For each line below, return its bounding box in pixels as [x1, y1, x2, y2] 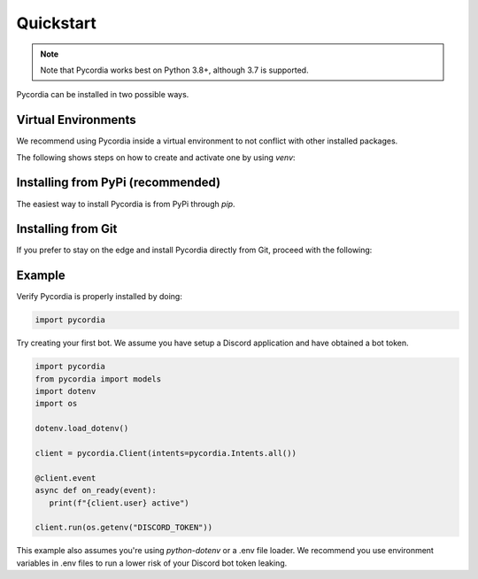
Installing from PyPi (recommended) [16, 175, 221, 190]
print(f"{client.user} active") [49, 498, 189, 508]
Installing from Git [16, 221, 118, 236]
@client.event [35, 473, 96, 482]
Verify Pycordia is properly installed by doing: [16, 291, 183, 302]
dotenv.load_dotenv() [35, 423, 129, 434]
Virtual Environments [16, 112, 136, 127]
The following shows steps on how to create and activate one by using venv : [16, 151, 296, 163]
